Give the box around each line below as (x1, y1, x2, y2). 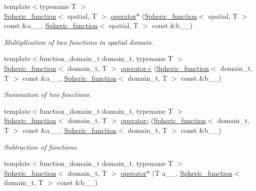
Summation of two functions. (4, 89, 92, 99)
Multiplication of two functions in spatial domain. (4, 36, 154, 47)
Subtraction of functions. (4, 141, 78, 152)
